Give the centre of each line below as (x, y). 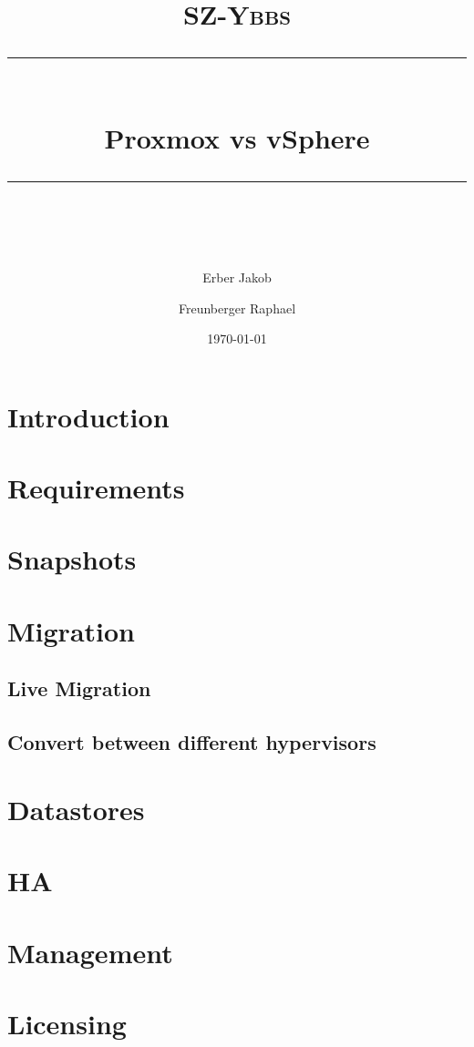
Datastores (76, 809)
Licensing (67, 1023)
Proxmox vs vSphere (237, 137)
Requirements (96, 488)
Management (90, 952)
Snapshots (72, 559)
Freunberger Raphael (237, 308)
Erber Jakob (237, 277)
